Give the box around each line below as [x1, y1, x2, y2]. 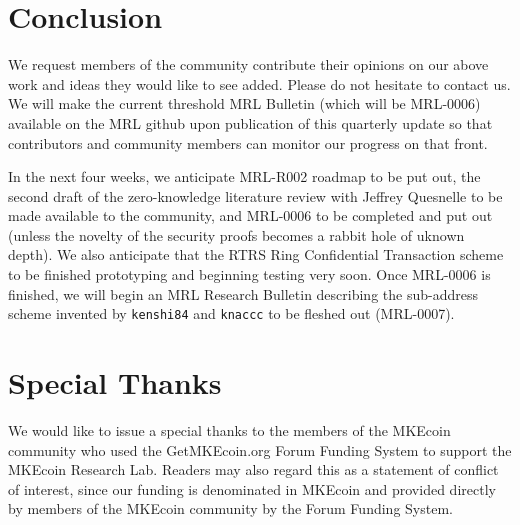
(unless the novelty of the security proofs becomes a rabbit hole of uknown [8, 224, 465, 245]
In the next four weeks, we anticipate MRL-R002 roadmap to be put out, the [8, 166, 481, 187]
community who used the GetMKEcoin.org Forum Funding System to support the [8, 439, 512, 460]
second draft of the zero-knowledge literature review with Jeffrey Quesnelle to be [8, 185, 503, 206]
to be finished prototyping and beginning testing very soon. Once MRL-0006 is [8, 264, 491, 285]
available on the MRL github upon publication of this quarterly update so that [8, 112, 493, 133]
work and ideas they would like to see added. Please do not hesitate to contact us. [8, 73, 511, 94]
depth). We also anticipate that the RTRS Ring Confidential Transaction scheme [8, 244, 504, 265]
